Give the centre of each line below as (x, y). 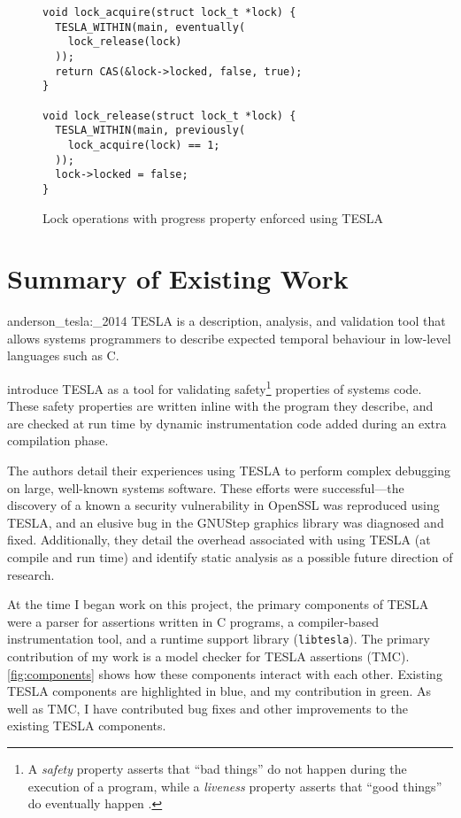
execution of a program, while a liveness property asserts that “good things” (235, 786)
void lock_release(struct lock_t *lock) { (169, 116)
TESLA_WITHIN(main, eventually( (150, 27)
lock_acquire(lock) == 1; (144, 145)
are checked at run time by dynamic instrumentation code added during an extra (227, 423)
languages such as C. (63, 355)
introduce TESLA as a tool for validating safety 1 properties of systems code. (215, 387)
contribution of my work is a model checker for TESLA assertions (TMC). (208, 656)
